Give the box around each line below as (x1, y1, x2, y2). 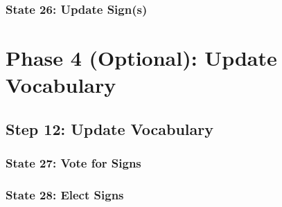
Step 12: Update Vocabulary (6, 118, 213, 139)
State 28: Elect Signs (6, 186, 124, 203)
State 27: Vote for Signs (6, 154, 141, 172)
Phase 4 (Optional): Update (6, 44, 277, 72)
